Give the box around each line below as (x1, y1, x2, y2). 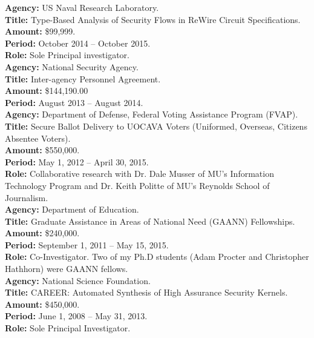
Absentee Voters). (5, 131, 71, 144)
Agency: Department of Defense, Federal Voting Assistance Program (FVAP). (5, 108, 298, 121)
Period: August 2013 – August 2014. (5, 96, 143, 108)
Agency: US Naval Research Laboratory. (5, 1, 159, 13)
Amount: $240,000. (5, 227, 80, 239)
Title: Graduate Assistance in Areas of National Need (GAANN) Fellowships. (5, 214, 295, 227)
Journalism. (5, 191, 48, 204)
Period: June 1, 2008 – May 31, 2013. (5, 310, 148, 322)
